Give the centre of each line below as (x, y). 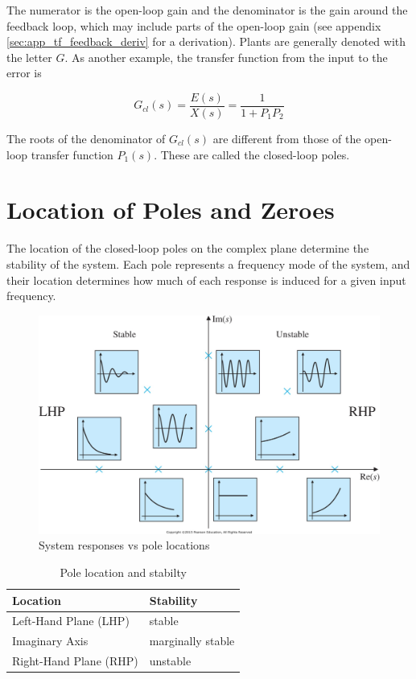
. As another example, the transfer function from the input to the (226, 57)
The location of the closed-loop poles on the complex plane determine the (188, 248)
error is (24, 73)
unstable (170, 661)
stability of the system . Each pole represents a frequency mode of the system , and (208, 263)
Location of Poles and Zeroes (171, 210)
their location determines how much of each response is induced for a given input (206, 280)
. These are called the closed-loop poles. (252, 154)
